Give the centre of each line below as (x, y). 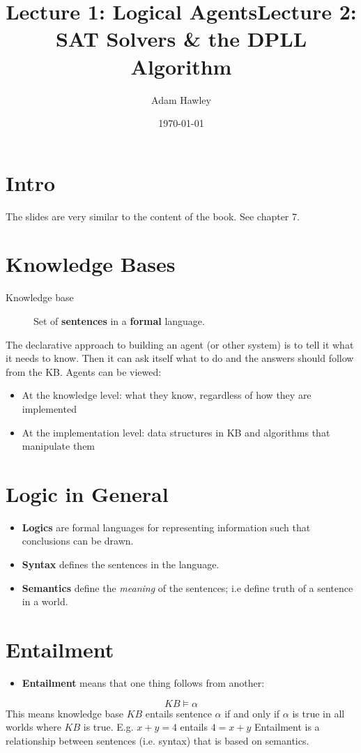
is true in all (318, 713)
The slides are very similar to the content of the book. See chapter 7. (153, 216)
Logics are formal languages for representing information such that (166, 527)
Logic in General (87, 493)
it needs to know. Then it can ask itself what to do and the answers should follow (180, 358)
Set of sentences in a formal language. (119, 320)
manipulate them (59, 446)
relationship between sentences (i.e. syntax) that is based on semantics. (158, 740)
